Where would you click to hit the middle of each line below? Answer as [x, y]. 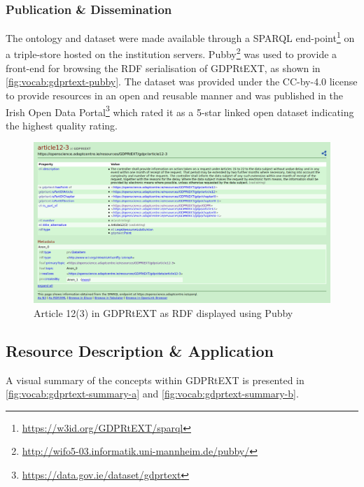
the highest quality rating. [62, 125]
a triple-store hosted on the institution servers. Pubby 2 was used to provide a [171, 53]
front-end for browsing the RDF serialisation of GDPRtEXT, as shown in [163, 68]
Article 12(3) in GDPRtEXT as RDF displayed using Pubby [163, 312]
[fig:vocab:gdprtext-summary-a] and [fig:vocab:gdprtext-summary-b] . [152, 394]
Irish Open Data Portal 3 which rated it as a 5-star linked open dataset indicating [180, 111]
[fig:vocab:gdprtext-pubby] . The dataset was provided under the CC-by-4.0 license [182, 82]
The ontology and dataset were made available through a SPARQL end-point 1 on [180, 37]
